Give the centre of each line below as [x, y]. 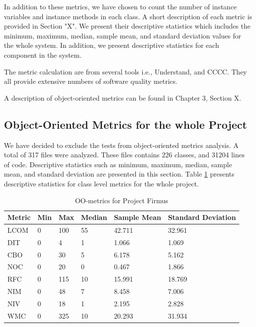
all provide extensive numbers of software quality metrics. [91, 81]
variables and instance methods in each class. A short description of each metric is [128, 16]
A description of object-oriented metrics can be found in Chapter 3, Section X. [123, 97]
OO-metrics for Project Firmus [122, 200]
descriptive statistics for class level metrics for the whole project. [101, 183]
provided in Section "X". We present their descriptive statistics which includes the [127, 26]
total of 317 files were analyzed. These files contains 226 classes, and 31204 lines [125, 155]
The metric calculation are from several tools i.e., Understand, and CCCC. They [126, 71]
